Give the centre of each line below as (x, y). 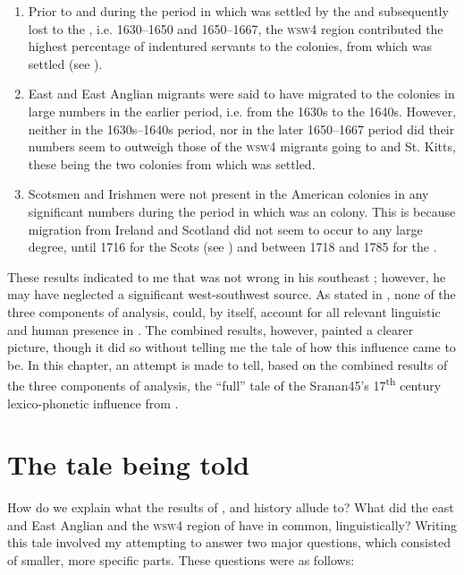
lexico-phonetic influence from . (93, 403)
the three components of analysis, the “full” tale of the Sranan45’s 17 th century (224, 384)
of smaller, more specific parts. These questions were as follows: (181, 560)
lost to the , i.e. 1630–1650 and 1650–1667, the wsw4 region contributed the (236, 28)
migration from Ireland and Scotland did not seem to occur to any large (225, 229)
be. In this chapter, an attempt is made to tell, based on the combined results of (228, 364)
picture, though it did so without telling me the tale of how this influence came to (232, 347)
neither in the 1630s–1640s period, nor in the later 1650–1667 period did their (241, 129)
